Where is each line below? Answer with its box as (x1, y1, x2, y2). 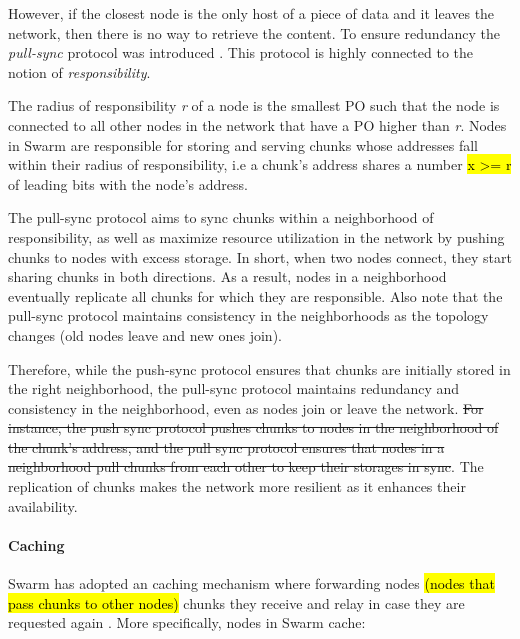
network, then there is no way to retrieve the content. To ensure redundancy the (8, 22, 500, 43)
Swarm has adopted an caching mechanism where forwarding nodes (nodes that (8, 573, 495, 594)
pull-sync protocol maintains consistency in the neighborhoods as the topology (8, 305, 489, 326)
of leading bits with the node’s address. (8, 173, 248, 194)
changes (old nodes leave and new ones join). (8, 324, 282, 345)
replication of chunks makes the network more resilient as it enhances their (8, 476, 466, 497)
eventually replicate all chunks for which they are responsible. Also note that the (8, 285, 503, 306)
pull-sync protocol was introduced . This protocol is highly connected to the (8, 42, 474, 63)
